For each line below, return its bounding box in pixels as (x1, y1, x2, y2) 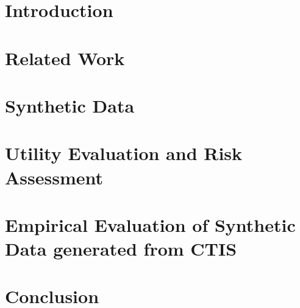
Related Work (5, 45, 125, 70)
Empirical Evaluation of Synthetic (5, 212, 296, 237)
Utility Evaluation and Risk (5, 141, 243, 166)
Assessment (5, 164, 104, 189)
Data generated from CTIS (5, 236, 237, 261)
